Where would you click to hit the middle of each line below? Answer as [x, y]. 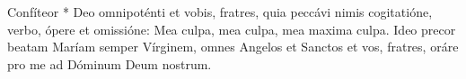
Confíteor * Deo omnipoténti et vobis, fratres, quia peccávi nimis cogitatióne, [220, 12]
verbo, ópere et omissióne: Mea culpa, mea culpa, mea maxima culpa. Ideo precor [232, 29]
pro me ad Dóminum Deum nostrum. [110, 63]
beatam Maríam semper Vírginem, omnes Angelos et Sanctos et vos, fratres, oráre [233, 47]
